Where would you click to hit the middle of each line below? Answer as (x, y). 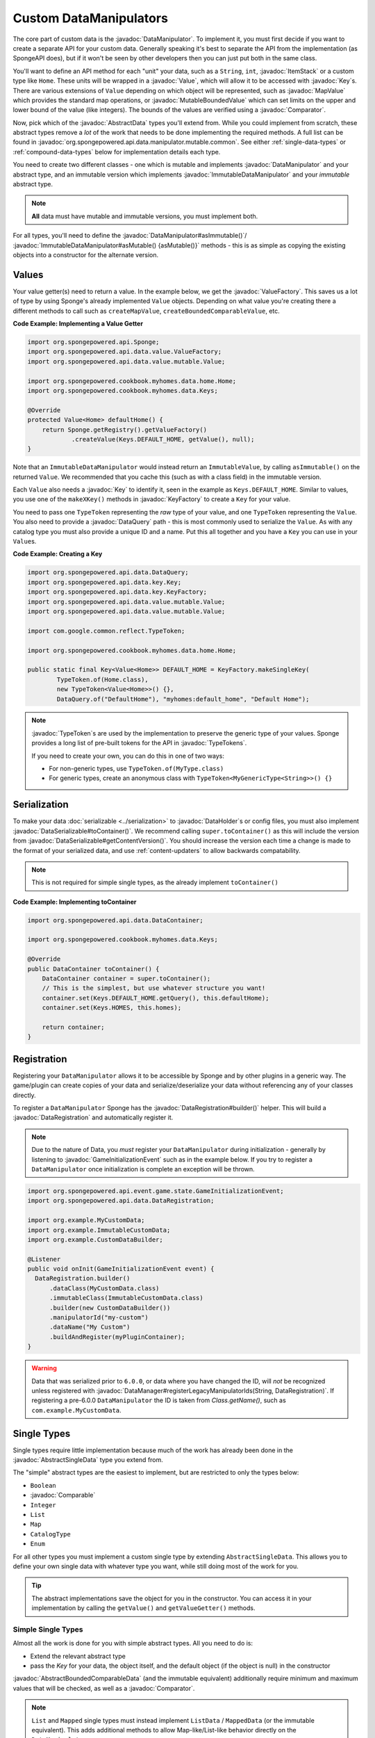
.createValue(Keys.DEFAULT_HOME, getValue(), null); (163, 439)
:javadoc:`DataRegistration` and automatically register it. (93, 1118)
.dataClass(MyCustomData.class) (105, 1288)
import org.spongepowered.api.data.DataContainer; (116, 920)
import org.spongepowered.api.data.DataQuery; (108, 572)
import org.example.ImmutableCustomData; (99, 1230)
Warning (44, 1368)
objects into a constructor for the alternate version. (86, 254)
